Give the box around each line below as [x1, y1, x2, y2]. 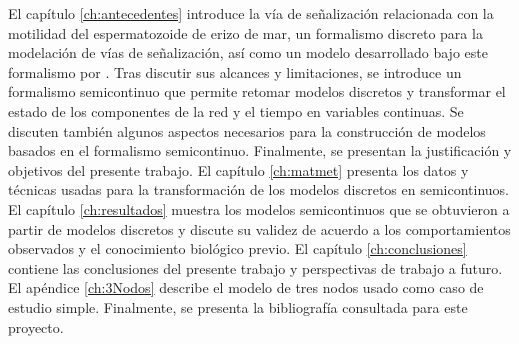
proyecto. [8, 316, 64, 337]
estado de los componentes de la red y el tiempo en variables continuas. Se [8, 100, 464, 121]
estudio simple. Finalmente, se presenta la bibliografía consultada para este [8, 296, 468, 317]
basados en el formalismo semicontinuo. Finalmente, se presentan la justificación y [8, 140, 512, 161]
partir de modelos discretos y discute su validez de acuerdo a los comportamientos [8, 218, 511, 239]
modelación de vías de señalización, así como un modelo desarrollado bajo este [8, 42, 488, 63]
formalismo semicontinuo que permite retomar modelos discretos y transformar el [8, 81, 506, 102]
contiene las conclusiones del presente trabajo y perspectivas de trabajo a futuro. [8, 257, 503, 278]
